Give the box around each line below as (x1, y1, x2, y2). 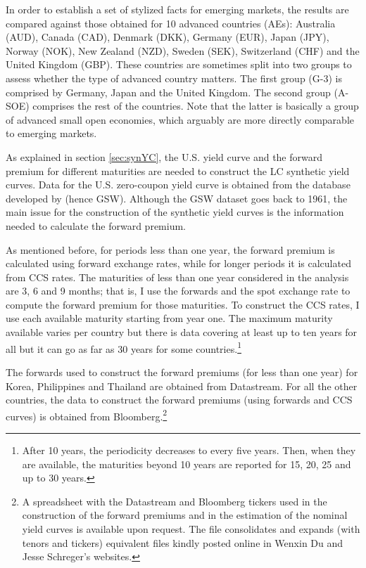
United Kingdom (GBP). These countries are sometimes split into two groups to (6, 57, 352, 72)
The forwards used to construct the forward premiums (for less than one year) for (6, 364, 358, 379)
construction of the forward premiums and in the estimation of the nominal (22, 508, 348, 522)
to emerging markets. (6, 126, 97, 141)
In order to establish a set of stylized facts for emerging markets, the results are (6, 2, 349, 16)
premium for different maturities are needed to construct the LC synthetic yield (6, 163, 350, 178)
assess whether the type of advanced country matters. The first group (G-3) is (6, 70, 342, 85)
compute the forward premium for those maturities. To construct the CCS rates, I (6, 297, 360, 311)
